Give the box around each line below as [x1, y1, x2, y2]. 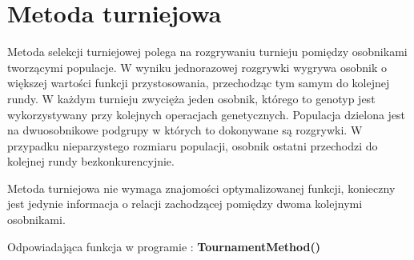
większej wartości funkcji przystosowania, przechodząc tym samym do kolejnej [7, 74, 390, 91]
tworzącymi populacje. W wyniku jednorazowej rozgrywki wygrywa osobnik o [7, 58, 387, 75]
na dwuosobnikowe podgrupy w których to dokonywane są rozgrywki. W [7, 122, 363, 138]
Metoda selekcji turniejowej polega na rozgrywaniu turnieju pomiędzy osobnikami [7, 43, 408, 60]
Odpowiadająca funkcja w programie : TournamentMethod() [7, 238, 320, 254]
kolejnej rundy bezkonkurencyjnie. [7, 153, 175, 170]
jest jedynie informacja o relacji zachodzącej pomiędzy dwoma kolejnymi [7, 195, 363, 212]
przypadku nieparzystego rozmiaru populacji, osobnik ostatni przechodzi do [7, 137, 378, 154]
